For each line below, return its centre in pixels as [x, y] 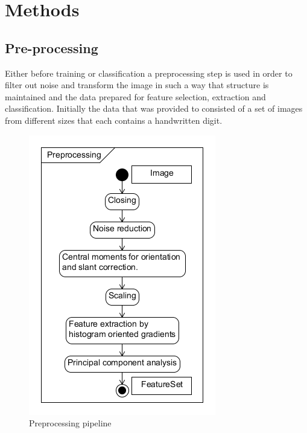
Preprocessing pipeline [70, 423]
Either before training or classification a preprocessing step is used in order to [149, 73]
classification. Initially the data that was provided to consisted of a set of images [154, 108]
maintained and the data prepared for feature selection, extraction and [135, 96]
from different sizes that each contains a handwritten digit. [114, 120]
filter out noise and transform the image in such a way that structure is [137, 85]
